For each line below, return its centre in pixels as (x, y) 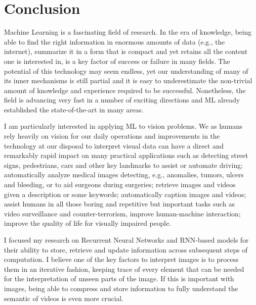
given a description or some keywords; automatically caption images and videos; (125, 194)
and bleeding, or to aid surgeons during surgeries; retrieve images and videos (120, 184)
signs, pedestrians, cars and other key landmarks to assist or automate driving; (124, 165)
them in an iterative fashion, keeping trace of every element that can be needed (124, 269)
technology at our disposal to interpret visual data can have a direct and (114, 145)
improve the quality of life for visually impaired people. (87, 223)
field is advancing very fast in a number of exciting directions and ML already (122, 100)
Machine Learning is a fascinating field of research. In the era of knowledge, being (128, 32)
